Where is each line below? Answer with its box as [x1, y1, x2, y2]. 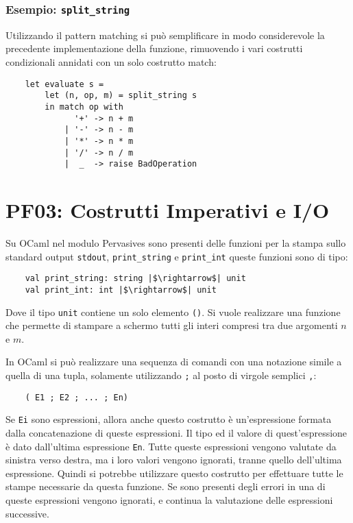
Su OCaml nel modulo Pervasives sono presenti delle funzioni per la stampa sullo [5, 235, 346, 250]
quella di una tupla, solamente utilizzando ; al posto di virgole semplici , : [5, 367, 317, 382]
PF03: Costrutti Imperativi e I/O [5, 196, 330, 223]
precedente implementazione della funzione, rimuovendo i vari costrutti [5, 41, 303, 56]
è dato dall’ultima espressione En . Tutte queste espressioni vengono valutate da [5, 439, 337, 453]
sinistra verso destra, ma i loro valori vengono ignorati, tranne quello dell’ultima [5, 452, 342, 467]
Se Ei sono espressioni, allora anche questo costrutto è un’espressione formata [5, 412, 332, 426]
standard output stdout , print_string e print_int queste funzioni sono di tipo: [5, 249, 348, 263]
